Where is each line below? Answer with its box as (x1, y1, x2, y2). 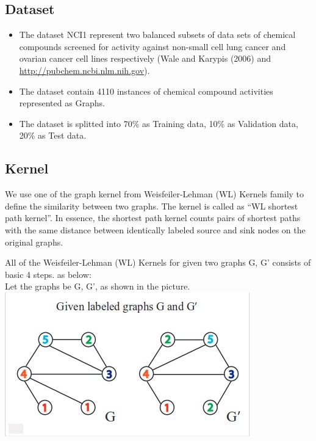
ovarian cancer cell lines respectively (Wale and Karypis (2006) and (19, 52, 271, 65)
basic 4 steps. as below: (5, 268, 92, 280)
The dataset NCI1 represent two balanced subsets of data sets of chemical (19, 28, 296, 41)
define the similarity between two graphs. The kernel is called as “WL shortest (5, 199, 298, 212)
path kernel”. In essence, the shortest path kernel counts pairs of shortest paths (5, 211, 301, 224)
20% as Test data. (19, 129, 87, 142)
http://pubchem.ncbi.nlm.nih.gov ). (19, 64, 150, 76)
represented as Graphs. (19, 97, 105, 109)
